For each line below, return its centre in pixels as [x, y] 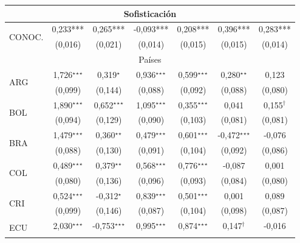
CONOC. [26, 36]
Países [150, 59]
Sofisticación [150, 13]
